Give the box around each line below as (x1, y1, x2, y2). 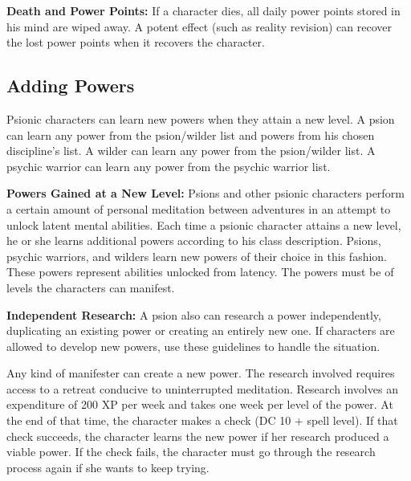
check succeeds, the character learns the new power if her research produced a (6, 427, 389, 444)
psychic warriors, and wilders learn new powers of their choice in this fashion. (6, 247, 388, 264)
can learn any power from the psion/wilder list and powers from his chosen (6, 126, 375, 143)
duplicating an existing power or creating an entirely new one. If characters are (6, 322, 395, 339)
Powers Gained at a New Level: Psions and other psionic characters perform (6, 185, 405, 202)
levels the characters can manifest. (6, 279, 175, 296)
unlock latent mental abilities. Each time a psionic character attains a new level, (6, 216, 401, 233)
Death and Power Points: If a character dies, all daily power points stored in (6, 2, 401, 18)
